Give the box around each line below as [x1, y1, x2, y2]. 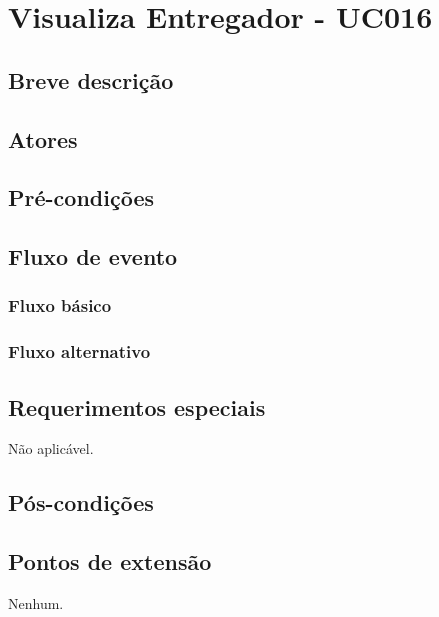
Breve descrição [8, 64, 174, 95]
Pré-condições [8, 182, 154, 213]
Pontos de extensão [8, 546, 212, 577]
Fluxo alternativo [8, 339, 151, 364]
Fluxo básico [8, 293, 112, 318]
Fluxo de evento [8, 241, 178, 272]
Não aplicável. [8, 438, 94, 459]
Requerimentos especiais [8, 391, 266, 422]
